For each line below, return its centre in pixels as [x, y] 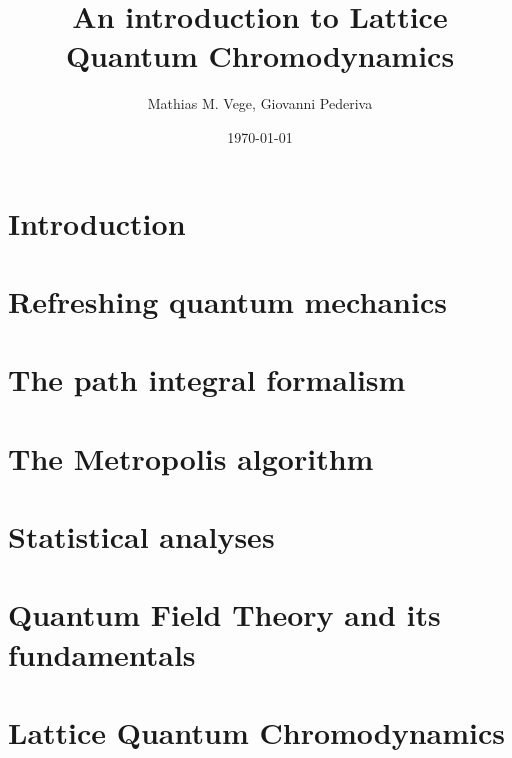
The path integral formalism [207, 379]
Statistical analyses [141, 536]
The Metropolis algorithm [191, 457]
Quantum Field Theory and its [224, 614]
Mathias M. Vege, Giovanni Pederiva [260, 103]
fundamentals [102, 653]
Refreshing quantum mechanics [227, 300]
